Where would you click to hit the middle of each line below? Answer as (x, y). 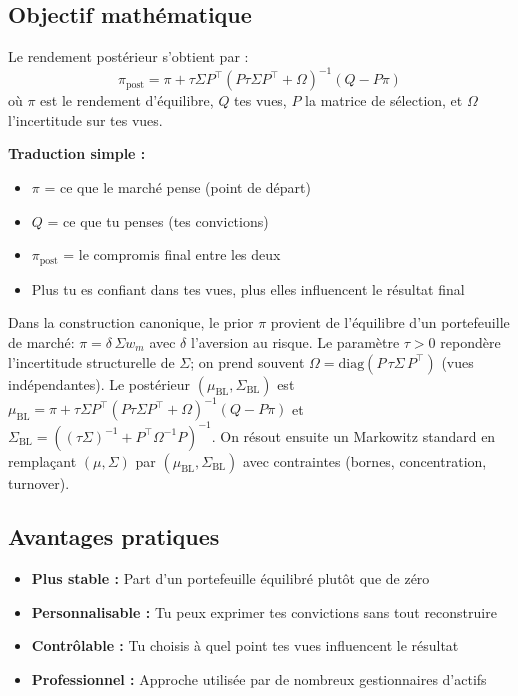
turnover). (39, 482)
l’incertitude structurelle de (91, 361)
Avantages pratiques (114, 536)
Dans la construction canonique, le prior (131, 322)
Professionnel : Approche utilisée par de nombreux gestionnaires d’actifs (259, 679)
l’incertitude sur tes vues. (85, 119)
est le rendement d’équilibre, (127, 100)
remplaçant (42, 460)
